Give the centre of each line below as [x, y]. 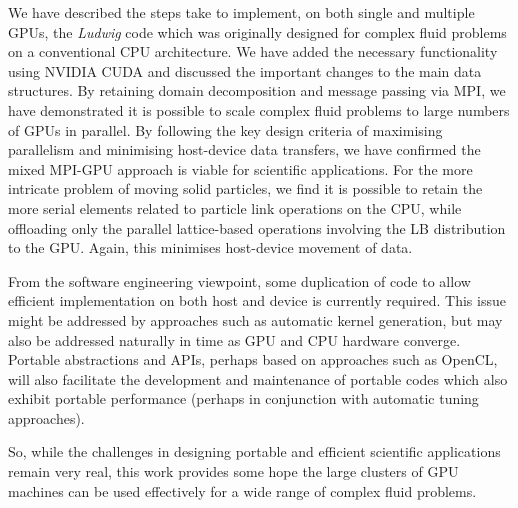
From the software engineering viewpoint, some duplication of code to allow [239, 280]
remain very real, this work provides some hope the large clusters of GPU [233, 471]
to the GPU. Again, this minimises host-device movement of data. [210, 247]
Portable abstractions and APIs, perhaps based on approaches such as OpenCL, [253, 359]
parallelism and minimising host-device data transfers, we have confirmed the [244, 149]
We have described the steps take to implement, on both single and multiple [241, 12]
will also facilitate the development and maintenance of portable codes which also [258, 378]
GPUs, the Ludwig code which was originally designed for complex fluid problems [257, 31]
